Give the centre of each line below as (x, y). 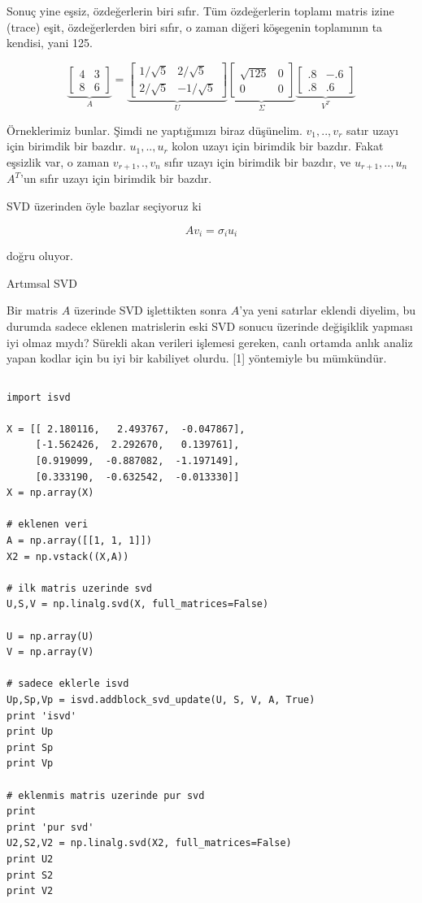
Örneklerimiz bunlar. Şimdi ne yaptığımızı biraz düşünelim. (154, 130)
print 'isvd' (41, 716)
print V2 (30, 891)
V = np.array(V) (50, 652)
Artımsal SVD (42, 282)
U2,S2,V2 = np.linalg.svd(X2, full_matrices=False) (149, 843)
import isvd (39, 397)
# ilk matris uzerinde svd (79, 588)
